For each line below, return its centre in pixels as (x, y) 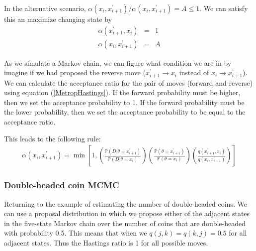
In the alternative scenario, (45, 8)
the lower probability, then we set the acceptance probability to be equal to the (125, 112)
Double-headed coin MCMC (62, 185)
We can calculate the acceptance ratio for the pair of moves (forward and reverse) (128, 82)
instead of (194, 72)
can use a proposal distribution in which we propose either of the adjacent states (127, 213)
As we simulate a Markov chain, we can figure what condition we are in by (118, 63)
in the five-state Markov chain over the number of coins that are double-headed (125, 223)
